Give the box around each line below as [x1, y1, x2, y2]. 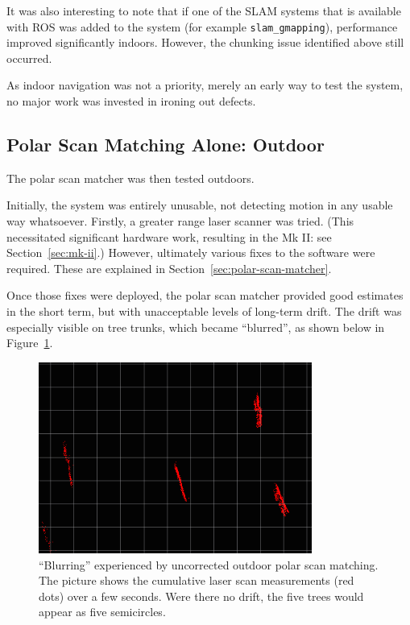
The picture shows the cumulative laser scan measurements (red [39, 572, 354, 589]
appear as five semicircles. [39, 603, 166, 620]
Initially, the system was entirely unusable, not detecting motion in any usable [6, 197, 393, 213]
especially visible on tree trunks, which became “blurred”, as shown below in [6, 318, 385, 335]
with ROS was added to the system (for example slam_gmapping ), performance [6, 18, 398, 35]
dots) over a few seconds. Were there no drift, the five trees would [39, 587, 364, 604]
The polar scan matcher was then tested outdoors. [6, 169, 255, 186]
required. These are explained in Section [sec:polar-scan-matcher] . [6, 259, 332, 276]
